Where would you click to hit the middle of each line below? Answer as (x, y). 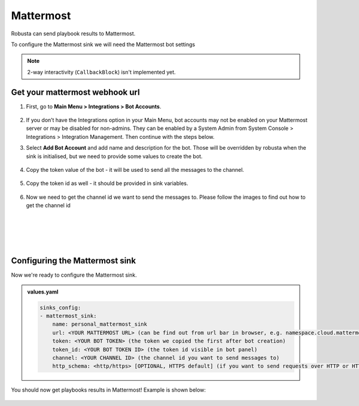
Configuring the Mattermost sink (74, 261)
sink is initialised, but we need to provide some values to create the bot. (114, 156)
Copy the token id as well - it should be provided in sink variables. (107, 183)
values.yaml (43, 292)
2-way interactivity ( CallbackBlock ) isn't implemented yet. (101, 72)
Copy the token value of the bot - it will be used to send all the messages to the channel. (135, 169)
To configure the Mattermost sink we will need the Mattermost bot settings (103, 44)
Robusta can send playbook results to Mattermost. (73, 34)
